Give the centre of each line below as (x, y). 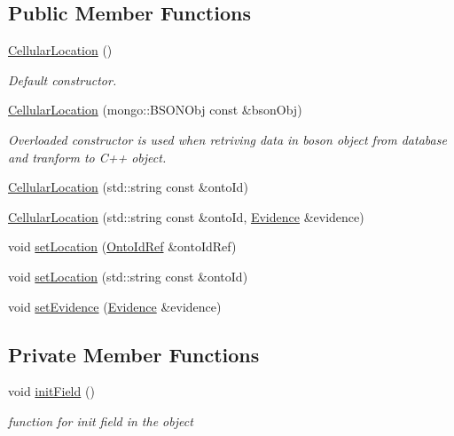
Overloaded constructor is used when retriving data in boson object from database (227, 139)
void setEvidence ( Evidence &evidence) (115, 306)
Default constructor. (63, 79)
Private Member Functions (134, 354)
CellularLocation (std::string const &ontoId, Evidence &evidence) (186, 216)
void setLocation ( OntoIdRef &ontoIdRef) (122, 246)
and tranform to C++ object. (87, 157)
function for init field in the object (101, 420)
